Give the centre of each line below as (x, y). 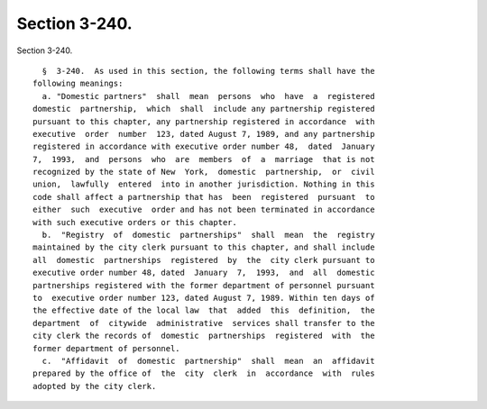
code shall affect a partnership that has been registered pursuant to (204, 197)
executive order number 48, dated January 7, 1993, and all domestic (204, 273)
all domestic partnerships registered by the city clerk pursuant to (204, 260)
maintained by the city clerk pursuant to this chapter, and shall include (204, 247)
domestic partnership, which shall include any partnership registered (204, 109)
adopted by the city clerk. (95, 386)
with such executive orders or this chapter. (135, 222)
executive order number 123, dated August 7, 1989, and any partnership (204, 134)
